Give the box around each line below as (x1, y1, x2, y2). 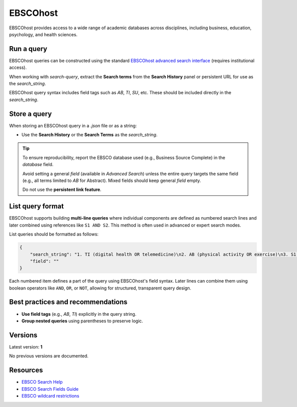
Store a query (9, 110, 52, 118)
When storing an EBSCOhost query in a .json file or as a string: (9, 122, 137, 128)
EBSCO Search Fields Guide (21, 386, 79, 392)
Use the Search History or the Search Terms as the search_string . (21, 132, 158, 138)
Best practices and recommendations (9, 298, 128, 306)
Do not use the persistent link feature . (22, 186, 101, 193)
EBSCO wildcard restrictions (21, 393, 79, 399)
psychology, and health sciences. (9, 31, 78, 37)
